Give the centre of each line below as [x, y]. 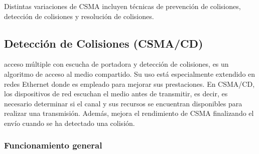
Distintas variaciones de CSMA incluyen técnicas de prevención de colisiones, [122, 6]
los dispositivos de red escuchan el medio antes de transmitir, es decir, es [116, 94]
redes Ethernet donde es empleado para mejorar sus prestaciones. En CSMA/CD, [129, 84]
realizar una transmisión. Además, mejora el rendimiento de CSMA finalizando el [129, 113]
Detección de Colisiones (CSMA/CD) [104, 43]
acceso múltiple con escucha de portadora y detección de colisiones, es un [116, 64]
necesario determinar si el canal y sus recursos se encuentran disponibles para [123, 103]
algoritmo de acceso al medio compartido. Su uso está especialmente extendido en [130, 73]
